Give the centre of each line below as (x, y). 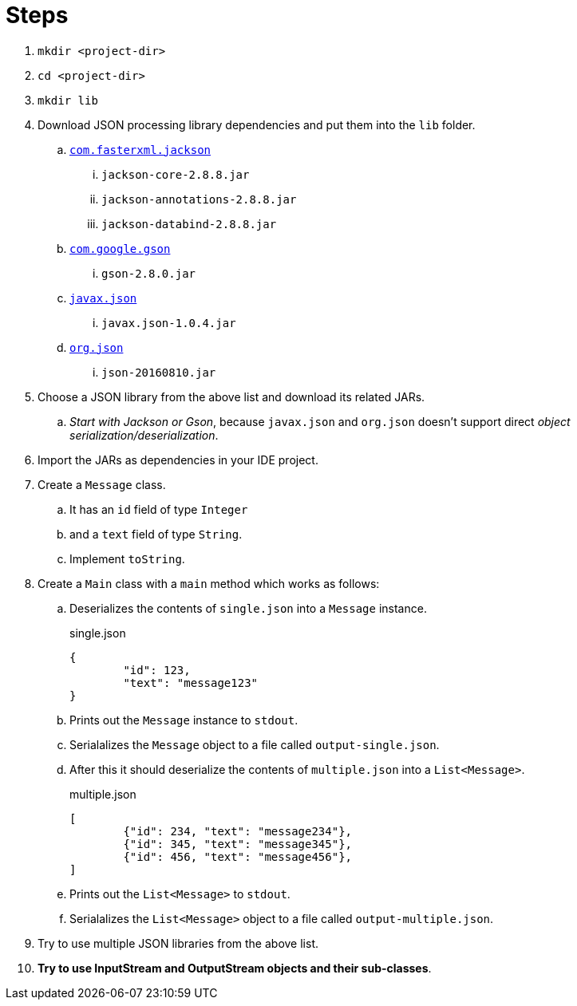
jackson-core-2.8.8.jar (176, 174)
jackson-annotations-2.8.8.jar (199, 199)
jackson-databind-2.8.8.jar (189, 224)
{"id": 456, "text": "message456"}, (238, 856)
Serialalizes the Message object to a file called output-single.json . (255, 744)
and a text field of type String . (156, 534)
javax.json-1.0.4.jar (169, 323)
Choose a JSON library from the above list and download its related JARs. (231, 396)
